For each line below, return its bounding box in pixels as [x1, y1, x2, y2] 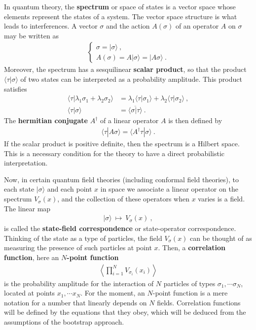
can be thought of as [190, 232, 252, 243]
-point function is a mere [152, 288, 228, 298]
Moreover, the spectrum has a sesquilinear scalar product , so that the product [4, 64, 247, 74]
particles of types [163, 278, 216, 288]
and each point [47, 184, 92, 194]
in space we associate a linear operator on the [100, 184, 238, 194]
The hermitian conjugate [4, 115, 88, 126]
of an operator [175, 21, 219, 31]
